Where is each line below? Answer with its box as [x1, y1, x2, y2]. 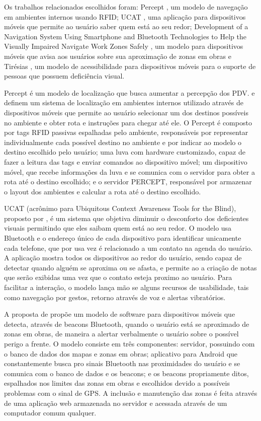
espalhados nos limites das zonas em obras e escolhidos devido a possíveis [4, 378, 230, 388]
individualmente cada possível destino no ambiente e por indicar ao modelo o [4, 136, 242, 147]
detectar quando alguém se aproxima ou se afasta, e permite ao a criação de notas [4, 262, 257, 272]
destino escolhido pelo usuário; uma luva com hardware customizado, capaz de [4, 147, 245, 157]
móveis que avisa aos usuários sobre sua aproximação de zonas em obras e [4, 50, 231, 61]
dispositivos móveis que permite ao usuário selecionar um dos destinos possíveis [4, 107, 248, 117]
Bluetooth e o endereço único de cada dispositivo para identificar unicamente [4, 233, 241, 243]
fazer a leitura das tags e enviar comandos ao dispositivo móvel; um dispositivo [4, 156, 247, 167]
